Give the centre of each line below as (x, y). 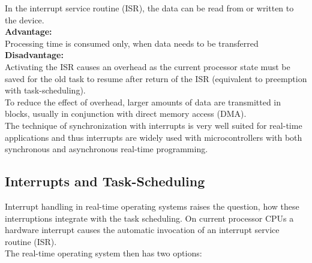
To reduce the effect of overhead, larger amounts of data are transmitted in (143, 102)
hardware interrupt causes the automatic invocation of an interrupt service (142, 230)
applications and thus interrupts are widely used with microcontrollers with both (154, 137)
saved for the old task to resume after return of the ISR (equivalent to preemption (156, 78)
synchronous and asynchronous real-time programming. (106, 149)
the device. (25, 19)
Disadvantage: (34, 55)
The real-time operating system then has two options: (103, 253)
